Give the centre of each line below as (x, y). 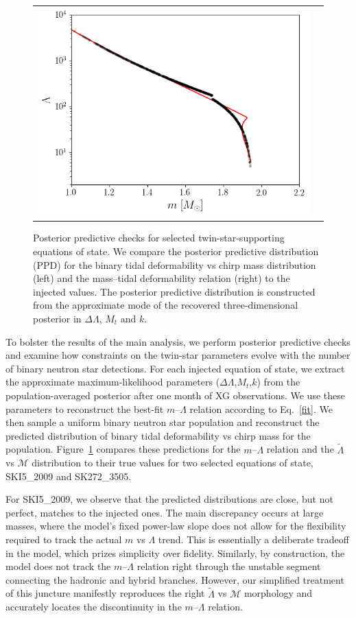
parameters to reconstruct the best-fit (85, 408)
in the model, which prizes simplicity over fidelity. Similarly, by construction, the (175, 552)
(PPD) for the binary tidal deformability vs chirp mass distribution (175, 264)
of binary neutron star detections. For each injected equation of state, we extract (175, 368)
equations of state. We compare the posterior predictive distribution (176, 251)
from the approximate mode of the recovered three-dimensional (166, 305)
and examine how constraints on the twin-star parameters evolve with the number (178, 355)
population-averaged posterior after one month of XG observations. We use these (175, 395)
